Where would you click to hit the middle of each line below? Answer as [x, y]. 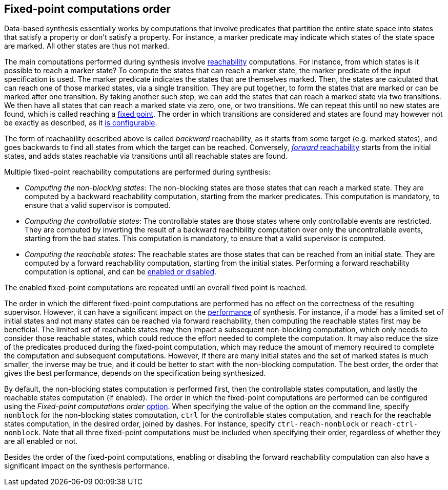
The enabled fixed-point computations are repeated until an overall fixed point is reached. [156, 288]
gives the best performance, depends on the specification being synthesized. [135, 373]
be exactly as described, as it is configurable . [81, 123]
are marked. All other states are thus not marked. [87, 46]
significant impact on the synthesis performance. [87, 466]
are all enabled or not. [41, 441]
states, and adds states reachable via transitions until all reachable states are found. [146, 156]
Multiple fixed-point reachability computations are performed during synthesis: [137, 172]
